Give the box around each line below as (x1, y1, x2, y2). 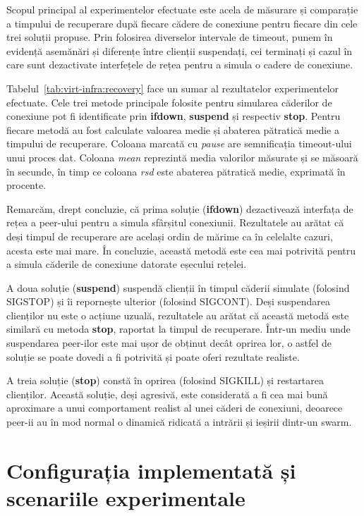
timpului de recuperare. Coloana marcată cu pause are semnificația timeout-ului (6, 136, 352, 151)
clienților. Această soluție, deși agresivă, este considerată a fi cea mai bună (6, 386, 328, 401)
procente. (6, 178, 47, 192)
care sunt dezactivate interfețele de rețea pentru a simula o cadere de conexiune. (6, 57, 353, 72)
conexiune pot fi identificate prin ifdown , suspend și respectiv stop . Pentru (6, 109, 341, 123)
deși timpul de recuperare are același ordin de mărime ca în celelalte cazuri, (6, 228, 333, 243)
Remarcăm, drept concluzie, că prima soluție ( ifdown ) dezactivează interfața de (6, 201, 353, 216)
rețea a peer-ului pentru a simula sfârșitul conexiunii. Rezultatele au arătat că (6, 215, 344, 230)
